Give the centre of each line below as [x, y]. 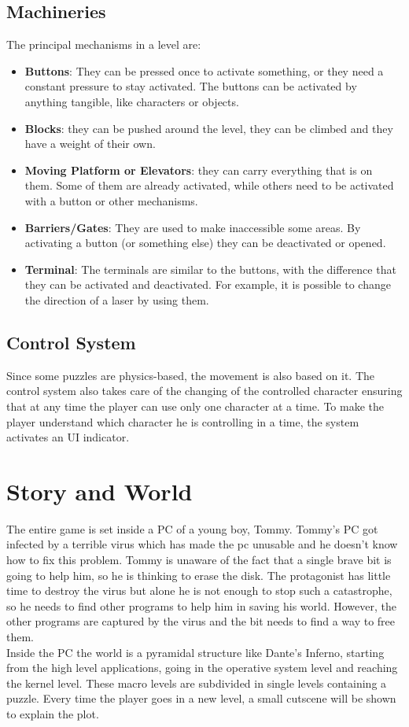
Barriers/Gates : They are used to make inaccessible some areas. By [193, 227]
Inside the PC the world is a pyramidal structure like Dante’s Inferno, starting [195, 652]
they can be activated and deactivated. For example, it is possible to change [208, 284]
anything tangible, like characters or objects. [132, 101]
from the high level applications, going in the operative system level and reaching [202, 668]
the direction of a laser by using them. [117, 299]
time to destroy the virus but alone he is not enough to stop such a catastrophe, [199, 590]
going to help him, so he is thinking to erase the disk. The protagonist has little [199, 575]
